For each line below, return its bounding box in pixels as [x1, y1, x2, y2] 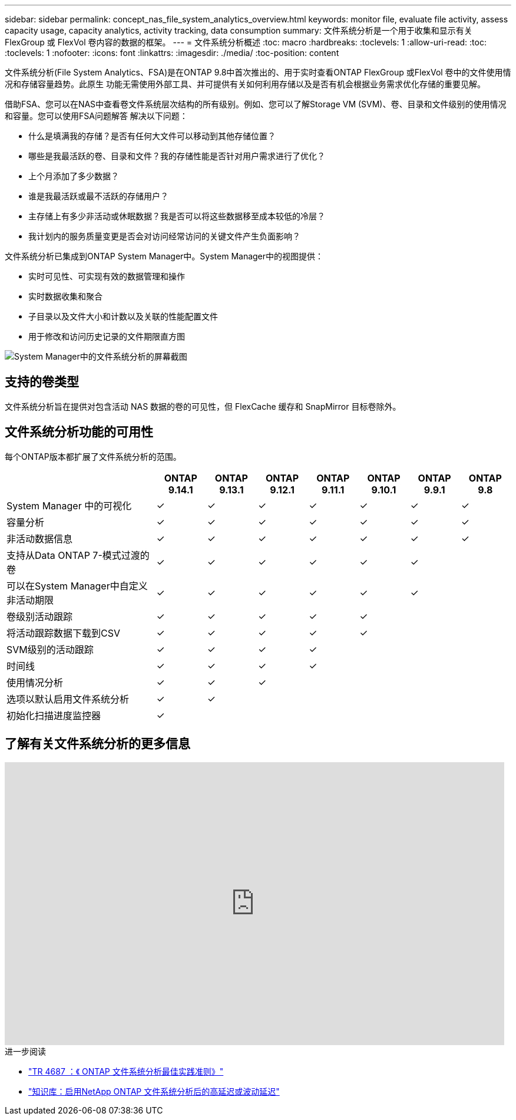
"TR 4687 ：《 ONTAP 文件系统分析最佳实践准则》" [28, 1066, 224, 1076]
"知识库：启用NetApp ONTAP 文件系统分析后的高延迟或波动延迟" [28, 1086, 280, 1096]
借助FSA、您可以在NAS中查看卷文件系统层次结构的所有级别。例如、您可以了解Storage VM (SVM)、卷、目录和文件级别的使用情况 [5, 99, 507, 109]
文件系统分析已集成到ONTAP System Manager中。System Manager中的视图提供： [5, 251, 324, 261]
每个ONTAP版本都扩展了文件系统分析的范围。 [5, 451, 181, 462]
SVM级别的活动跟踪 [6, 643, 94, 655]
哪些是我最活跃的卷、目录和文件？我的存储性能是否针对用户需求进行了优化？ [28, 151, 325, 161]
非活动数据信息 [6, 532, 73, 545]
